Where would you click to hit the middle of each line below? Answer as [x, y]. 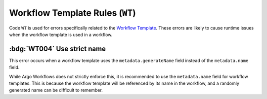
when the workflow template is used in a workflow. [61, 34]
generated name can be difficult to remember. [56, 90]
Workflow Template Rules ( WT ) [72, 13]
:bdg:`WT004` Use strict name [58, 49]
